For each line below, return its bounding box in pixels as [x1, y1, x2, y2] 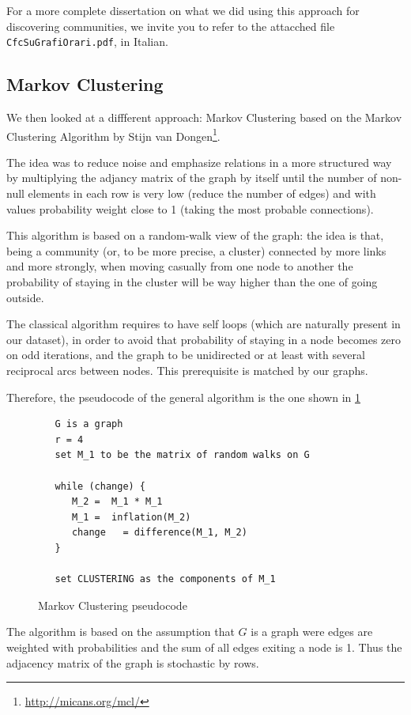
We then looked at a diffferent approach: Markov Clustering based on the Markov [6, 109, 402, 126]
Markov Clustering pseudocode [38, 596, 187, 613]
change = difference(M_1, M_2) [71, 527, 247, 539]
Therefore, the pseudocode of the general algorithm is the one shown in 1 [6, 388, 360, 405]
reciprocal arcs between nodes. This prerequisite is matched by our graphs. [6, 362, 368, 379]
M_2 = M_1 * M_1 [71, 496, 163, 508]
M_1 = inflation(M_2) [71, 511, 191, 523]
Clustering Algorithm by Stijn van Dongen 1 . [6, 125, 221, 144]
